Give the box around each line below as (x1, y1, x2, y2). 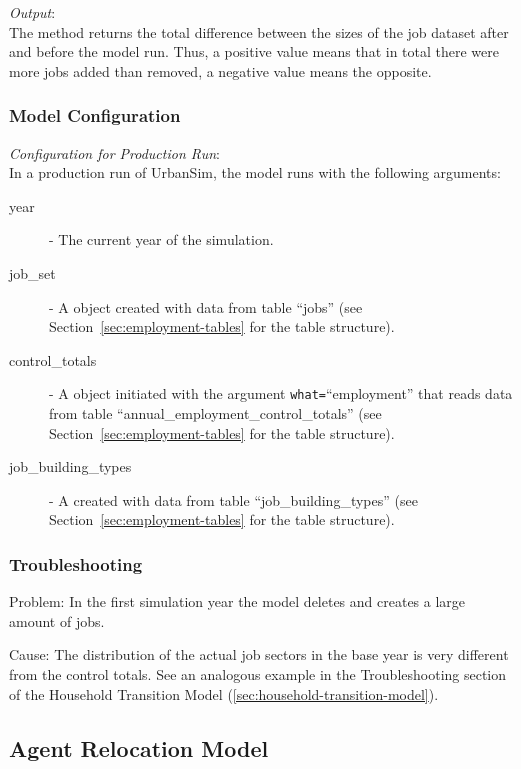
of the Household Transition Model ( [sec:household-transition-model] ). (9, 683, 439, 704)
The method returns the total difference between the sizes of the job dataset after (9, 21, 509, 42)
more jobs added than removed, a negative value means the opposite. (9, 60, 432, 81)
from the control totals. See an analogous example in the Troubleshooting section (9, 663, 507, 684)
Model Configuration (9, 103, 181, 128)
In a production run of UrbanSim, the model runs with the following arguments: (9, 162, 501, 183)
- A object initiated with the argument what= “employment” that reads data (49, 383, 513, 404)
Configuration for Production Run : (9, 142, 220, 163)
